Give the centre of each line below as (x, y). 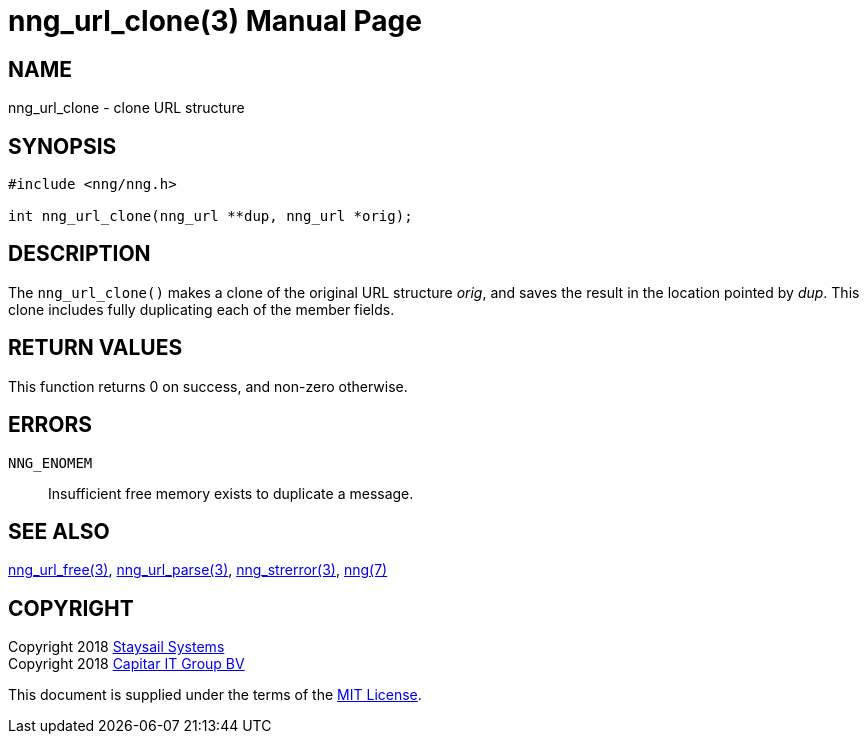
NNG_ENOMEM (50, 462)
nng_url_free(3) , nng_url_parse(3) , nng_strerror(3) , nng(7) (198, 570)
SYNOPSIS (62, 146)
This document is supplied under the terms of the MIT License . (215, 695)
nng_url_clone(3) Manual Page (215, 21)
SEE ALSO (59, 531)
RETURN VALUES (95, 348)
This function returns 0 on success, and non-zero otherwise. (208, 386)
